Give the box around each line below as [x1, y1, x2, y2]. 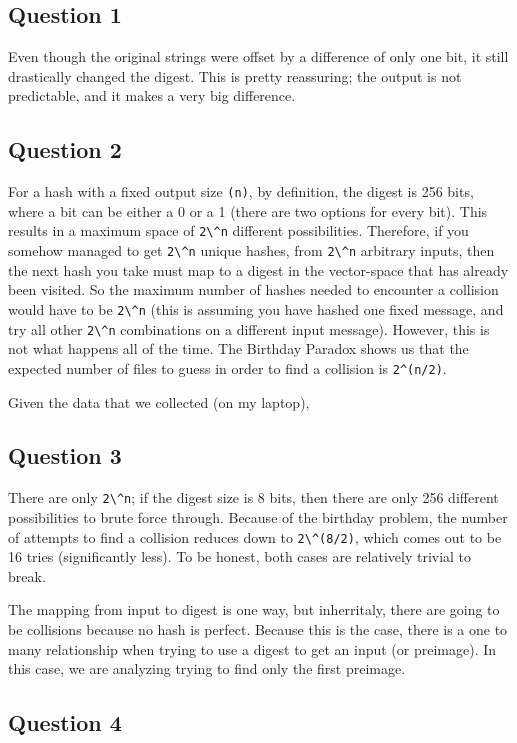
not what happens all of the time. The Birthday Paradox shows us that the [8, 338, 469, 359]
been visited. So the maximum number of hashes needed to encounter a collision [8, 279, 499, 300]
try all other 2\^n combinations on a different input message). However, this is [8, 318, 490, 339]
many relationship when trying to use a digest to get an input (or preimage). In [8, 638, 497, 659]
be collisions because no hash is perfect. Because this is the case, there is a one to [8, 618, 508, 639]
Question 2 [8, 134, 122, 165]
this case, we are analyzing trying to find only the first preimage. [8, 658, 406, 679]
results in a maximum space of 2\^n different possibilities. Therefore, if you [8, 220, 469, 241]
